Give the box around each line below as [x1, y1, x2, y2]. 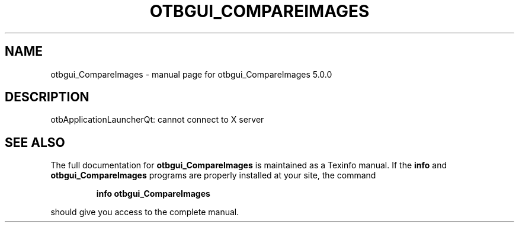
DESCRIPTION [5, 89, 89, 105]
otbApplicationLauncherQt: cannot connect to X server [50, 114, 264, 125]
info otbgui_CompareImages [96, 188, 210, 199]
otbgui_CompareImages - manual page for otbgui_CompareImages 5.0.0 [50, 69, 332, 79]
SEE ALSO [5, 135, 65, 150]
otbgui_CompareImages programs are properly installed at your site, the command [50, 170, 376, 181]
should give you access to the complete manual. [50, 207, 239, 218]
